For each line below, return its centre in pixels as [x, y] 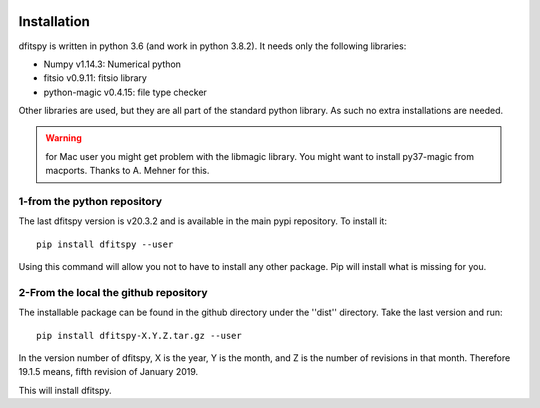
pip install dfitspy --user [105, 244]
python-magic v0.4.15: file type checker [125, 92]
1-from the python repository [90, 202]
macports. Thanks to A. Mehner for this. [127, 171]
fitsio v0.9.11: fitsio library [95, 78]
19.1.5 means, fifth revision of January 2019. [108, 372]
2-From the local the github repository [113, 292]
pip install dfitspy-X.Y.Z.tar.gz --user [139, 335]
